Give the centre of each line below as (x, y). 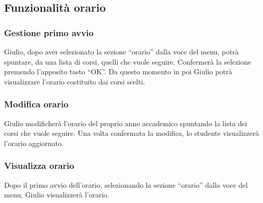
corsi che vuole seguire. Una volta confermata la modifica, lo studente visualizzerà (131, 133)
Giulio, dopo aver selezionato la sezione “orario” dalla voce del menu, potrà (122, 51)
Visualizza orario (39, 166)
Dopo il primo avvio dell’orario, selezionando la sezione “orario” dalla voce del (126, 184)
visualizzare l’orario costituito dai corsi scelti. (75, 81)
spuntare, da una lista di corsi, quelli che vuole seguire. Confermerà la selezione (128, 61)
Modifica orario (36, 104)
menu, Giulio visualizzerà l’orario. (57, 195)
